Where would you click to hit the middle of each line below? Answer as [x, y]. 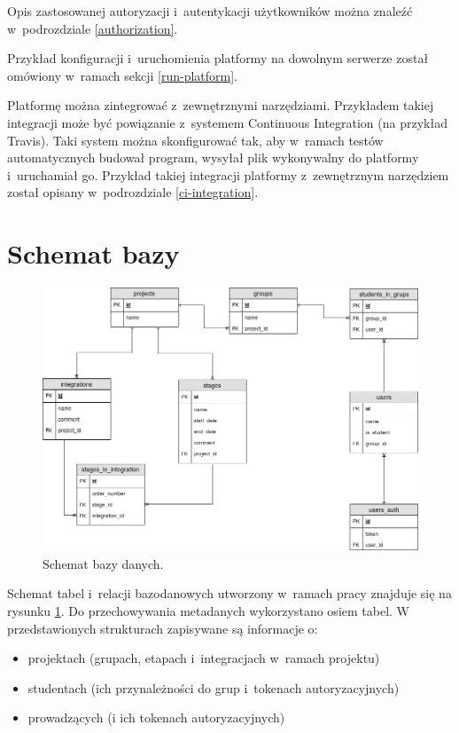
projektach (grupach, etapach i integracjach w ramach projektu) [204, 658]
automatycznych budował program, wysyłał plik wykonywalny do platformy [213, 158]
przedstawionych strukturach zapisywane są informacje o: [163, 628]
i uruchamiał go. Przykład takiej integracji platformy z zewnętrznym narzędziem [228, 174]
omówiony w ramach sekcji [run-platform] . [122, 75]
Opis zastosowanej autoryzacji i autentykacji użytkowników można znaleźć [210, 11]
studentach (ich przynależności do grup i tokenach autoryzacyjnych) [214, 687]
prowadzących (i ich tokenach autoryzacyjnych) [156, 717]
